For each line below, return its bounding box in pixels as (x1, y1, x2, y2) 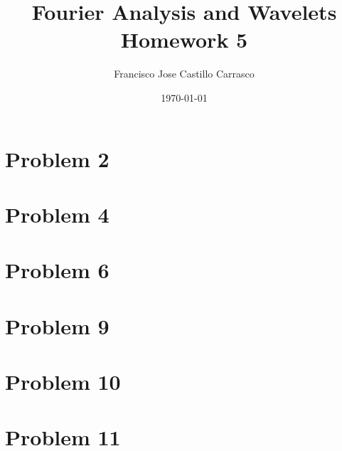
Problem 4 (5, 199, 109, 228)
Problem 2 (5, 144, 109, 173)
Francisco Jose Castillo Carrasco (114, 66, 255, 81)
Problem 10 (5, 367, 121, 396)
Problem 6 (5, 255, 109, 285)
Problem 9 (5, 311, 109, 340)
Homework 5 (120, 25, 248, 54)
